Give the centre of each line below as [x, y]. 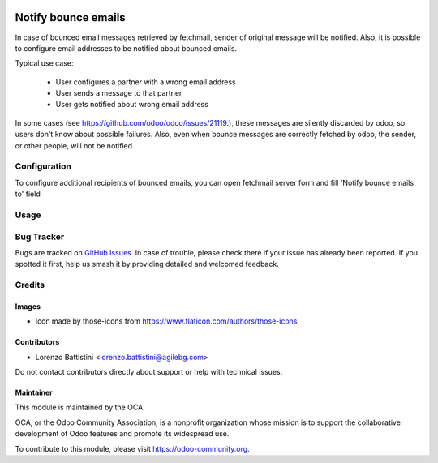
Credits [30, 285]
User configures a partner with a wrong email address [146, 82]
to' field [28, 194]
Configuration [43, 166]
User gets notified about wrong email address [132, 105]
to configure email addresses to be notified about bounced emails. [126, 48]
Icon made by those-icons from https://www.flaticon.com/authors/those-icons [166, 321]
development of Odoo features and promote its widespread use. [122, 434]
